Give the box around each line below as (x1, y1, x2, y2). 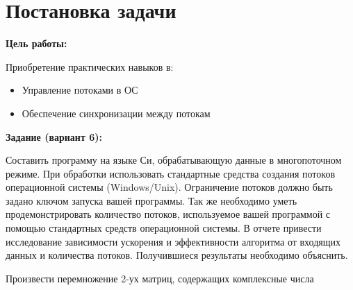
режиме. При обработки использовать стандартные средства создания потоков (6, 166, 336, 180)
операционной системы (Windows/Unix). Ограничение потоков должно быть (6, 180, 333, 194)
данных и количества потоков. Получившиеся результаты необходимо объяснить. (6, 248, 348, 262)
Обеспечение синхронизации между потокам (22, 105, 211, 120)
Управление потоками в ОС (22, 83, 138, 97)
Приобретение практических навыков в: (6, 59, 174, 74)
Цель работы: (6, 36, 67, 51)
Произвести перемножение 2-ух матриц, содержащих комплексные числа (6, 271, 314, 285)
